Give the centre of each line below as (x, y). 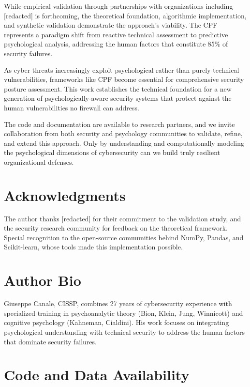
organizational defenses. (39, 162)
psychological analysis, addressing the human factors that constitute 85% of (116, 44)
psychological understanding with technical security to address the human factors (125, 332)
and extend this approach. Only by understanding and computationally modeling (124, 143)
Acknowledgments (65, 195)
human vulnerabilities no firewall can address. (72, 107)
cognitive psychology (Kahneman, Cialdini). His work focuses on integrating (117, 322)
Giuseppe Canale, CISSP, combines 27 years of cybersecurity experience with (118, 303)
